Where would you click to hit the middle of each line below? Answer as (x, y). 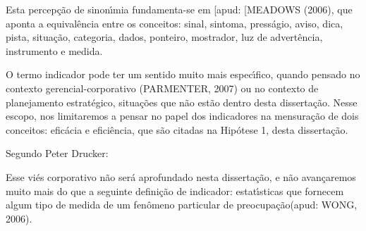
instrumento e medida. (54, 50)
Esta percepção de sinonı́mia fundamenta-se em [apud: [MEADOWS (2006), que (179, 9)
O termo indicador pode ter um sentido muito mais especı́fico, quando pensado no (183, 74)
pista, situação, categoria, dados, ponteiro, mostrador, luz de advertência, (164, 37)
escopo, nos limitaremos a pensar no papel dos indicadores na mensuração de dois (182, 116)
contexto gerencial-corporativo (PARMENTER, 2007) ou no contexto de (162, 88)
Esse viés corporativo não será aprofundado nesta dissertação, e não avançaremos (181, 176)
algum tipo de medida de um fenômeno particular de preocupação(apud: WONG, (182, 205)
